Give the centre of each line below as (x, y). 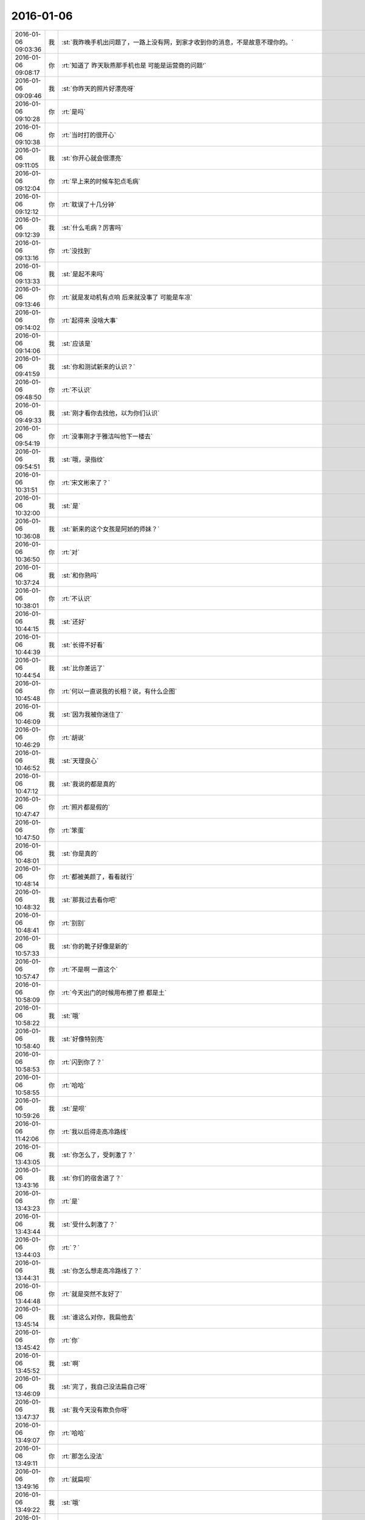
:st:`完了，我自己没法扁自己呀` (105, 1386)
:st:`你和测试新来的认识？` (99, 367)
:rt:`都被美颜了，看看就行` (98, 877)
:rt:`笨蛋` (74, 830)
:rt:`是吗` (74, 111)
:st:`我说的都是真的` (89, 784)
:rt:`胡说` (74, 738)
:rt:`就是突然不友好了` (92, 1294)
